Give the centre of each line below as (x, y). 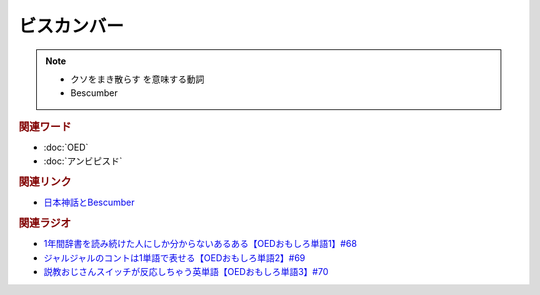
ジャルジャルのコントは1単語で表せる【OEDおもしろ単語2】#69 (174, 257)
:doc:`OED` (66, 147)
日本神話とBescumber (89, 202)
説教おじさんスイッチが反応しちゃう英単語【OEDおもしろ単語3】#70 (186, 272)
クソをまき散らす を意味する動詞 (137, 79)
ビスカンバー (71, 26)
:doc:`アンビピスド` (83, 161)
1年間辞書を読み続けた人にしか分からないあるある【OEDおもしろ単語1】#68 (200, 244)
